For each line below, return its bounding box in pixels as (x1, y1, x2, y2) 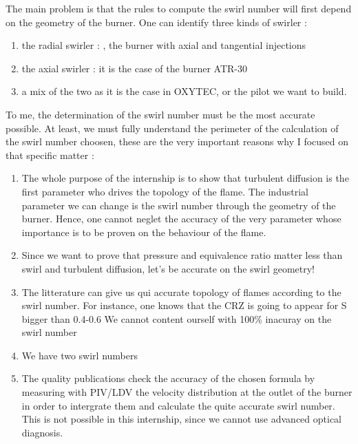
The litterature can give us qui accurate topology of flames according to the (21, 284, 341, 299)
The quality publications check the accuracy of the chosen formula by (21, 371, 315, 385)
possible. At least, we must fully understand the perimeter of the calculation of (6, 120, 339, 135)
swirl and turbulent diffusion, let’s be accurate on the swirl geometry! (21, 261, 315, 275)
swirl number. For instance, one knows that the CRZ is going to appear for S (21, 298, 347, 313)
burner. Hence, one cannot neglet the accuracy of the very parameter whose (21, 211, 341, 226)
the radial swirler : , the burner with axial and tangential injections (21, 38, 306, 52)
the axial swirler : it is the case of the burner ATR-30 (21, 61, 248, 75)
